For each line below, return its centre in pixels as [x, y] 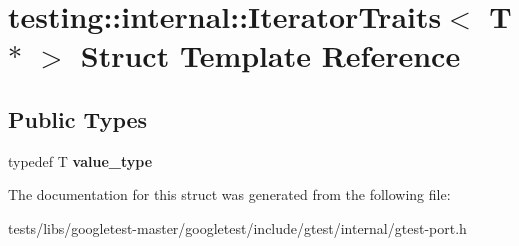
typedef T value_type [80, 160]
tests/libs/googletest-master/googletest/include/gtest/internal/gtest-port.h [237, 227]
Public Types [78, 118]
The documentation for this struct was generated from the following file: [229, 194]
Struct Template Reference [270, 55]
